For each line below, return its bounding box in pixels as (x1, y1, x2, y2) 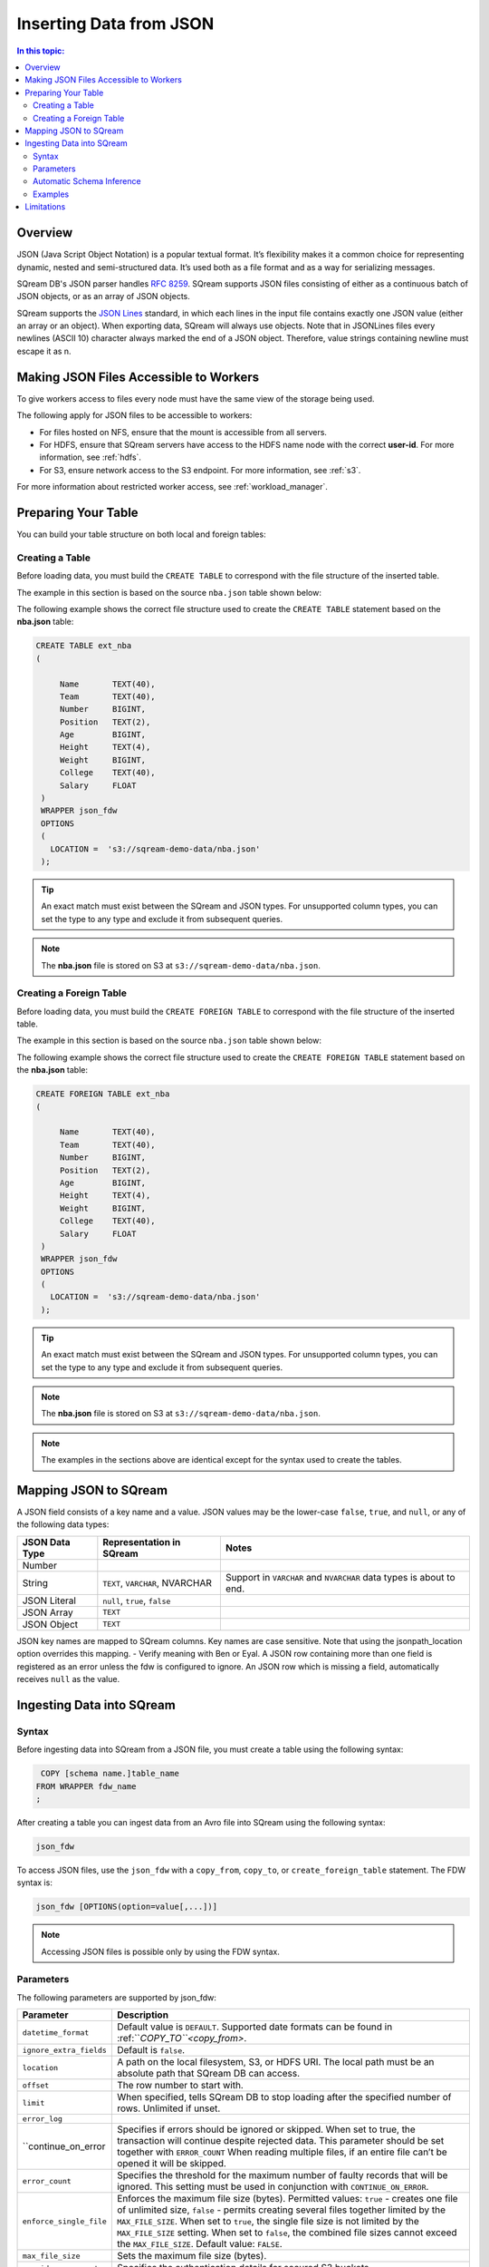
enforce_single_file (22, 2216, 108, 2226)
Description (116, 2009, 169, 2021)
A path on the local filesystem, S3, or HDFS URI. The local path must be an (116, 2056, 435, 2068)
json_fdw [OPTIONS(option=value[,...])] (35, 1902, 217, 1912)
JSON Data (22, 1535, 71, 1548)
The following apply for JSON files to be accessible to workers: (16, 410, 253, 421)
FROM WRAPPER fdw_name (35, 1781, 137, 1791)
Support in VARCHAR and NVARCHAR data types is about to (225, 1571, 455, 1583)
